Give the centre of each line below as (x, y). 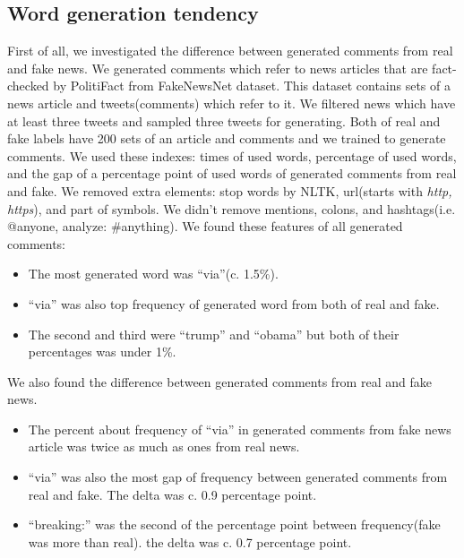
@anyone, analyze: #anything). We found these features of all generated (205, 226)
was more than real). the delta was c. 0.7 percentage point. (190, 541)
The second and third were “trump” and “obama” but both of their (214, 334)
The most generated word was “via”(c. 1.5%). (153, 274)
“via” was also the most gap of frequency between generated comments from (238, 477)
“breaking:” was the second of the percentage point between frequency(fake (234, 524)
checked (28, 86)
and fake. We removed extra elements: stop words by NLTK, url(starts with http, (230, 190)
